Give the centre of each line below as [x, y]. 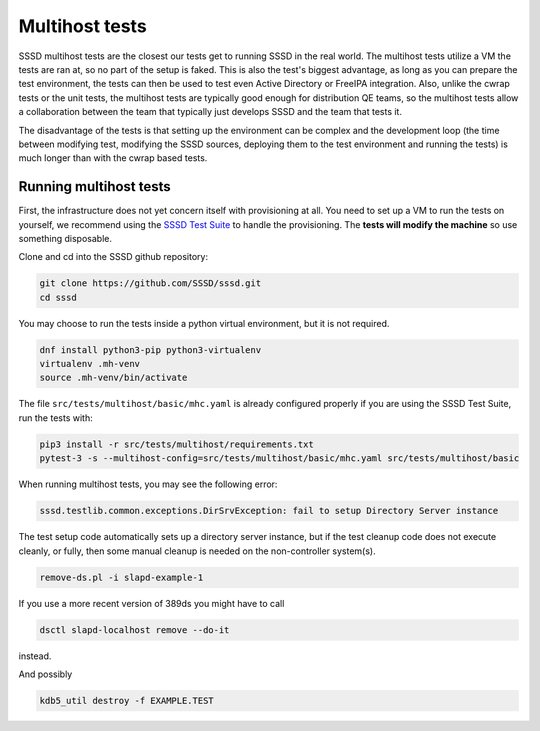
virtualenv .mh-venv [89, 364]
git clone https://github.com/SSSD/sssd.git [150, 283]
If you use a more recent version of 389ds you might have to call [151, 603]
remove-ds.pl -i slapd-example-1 [121, 577]
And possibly [45, 674]
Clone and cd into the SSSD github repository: [113, 257]
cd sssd [58, 297]
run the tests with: [56, 417]
